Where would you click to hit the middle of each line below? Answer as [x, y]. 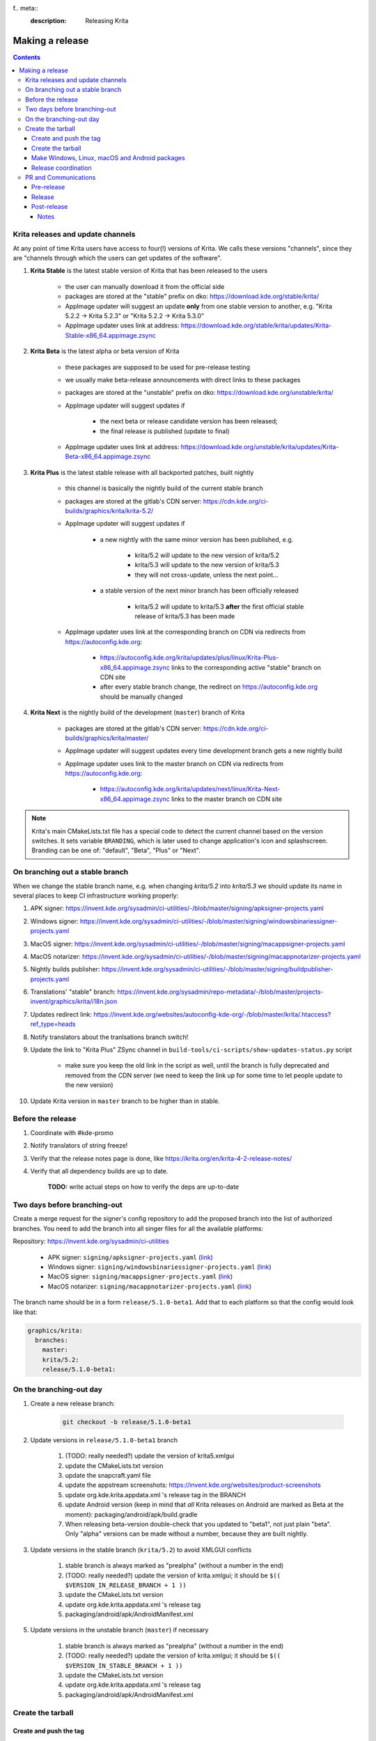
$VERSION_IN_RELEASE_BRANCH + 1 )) [126, 1585]
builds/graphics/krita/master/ [107, 737]
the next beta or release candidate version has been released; [189, 421]
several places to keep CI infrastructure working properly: [96, 896]
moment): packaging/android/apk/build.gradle [131, 1514]
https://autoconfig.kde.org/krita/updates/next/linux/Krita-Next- [190, 789]
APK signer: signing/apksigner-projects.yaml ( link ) [131, 1257]
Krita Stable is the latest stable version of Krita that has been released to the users [149, 271]
